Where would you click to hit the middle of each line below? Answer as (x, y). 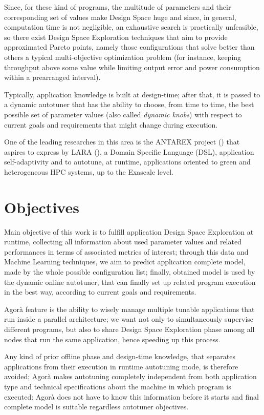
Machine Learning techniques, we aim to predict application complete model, (125, 262)
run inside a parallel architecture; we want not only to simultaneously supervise (129, 319)
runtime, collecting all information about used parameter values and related (123, 242)
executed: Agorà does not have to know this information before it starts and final (131, 396)
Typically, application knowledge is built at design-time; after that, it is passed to (132, 94)
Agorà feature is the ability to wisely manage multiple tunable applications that (129, 309)
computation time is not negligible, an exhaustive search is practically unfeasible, (131, 27)
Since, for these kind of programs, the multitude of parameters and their (118, 7)
